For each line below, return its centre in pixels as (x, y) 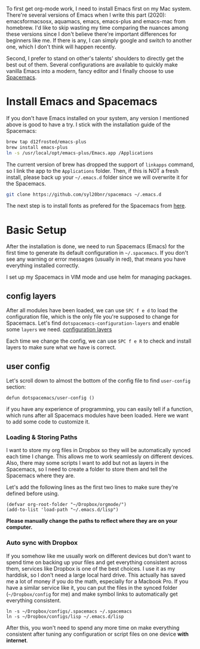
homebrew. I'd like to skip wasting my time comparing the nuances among (98, 28)
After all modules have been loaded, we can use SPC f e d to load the (92, 310)
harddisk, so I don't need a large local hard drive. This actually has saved (96, 575)
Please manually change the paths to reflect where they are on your (92, 521)
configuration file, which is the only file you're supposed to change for (93, 317)
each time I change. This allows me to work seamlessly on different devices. (100, 456)
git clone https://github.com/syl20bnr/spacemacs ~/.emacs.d (84, 194)
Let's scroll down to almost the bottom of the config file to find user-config (99, 380)
